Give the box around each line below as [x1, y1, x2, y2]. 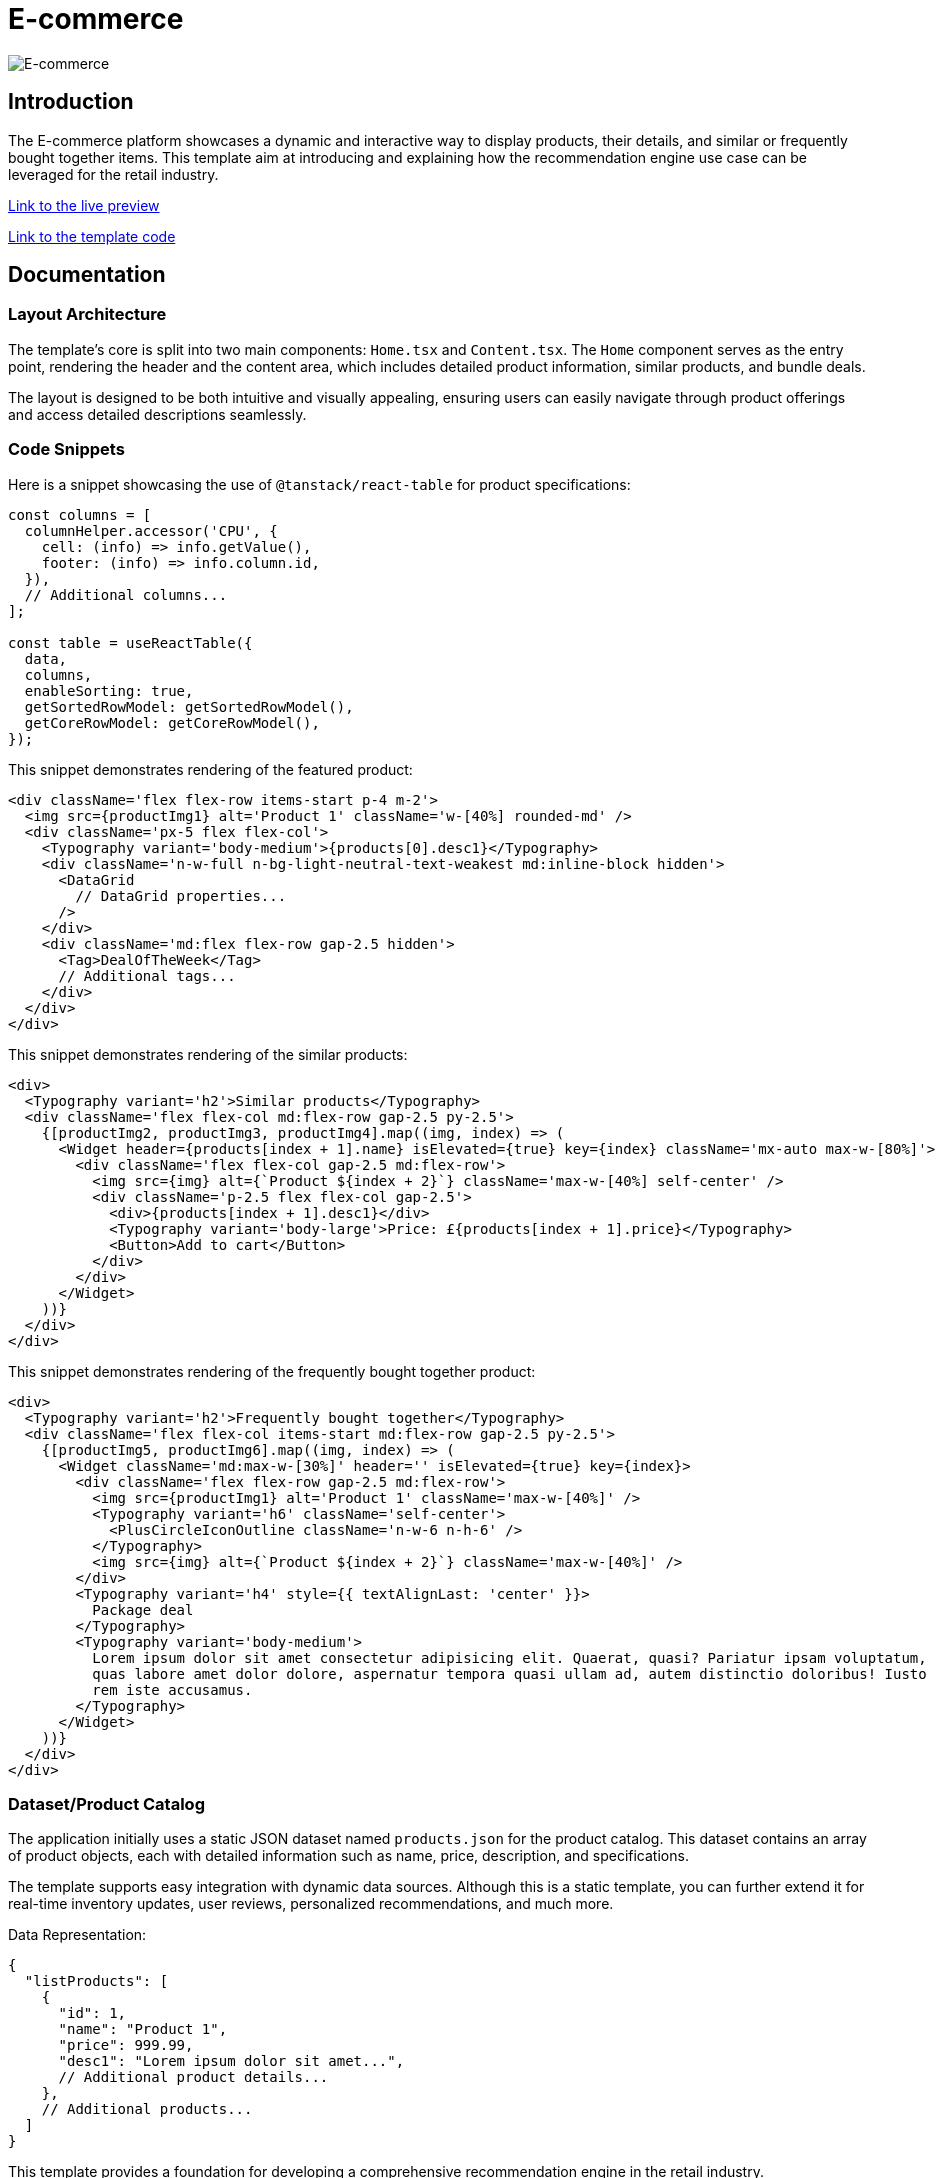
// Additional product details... [58, 2069, 329, 2086]
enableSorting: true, [24, 682, 194, 699]
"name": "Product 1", [58, 2021, 228, 2038]
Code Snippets [8, 439, 125, 460]
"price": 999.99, [58, 2037, 194, 2054]
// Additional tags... [58, 967, 236, 984]
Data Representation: [8, 1926, 147, 1944]
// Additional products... [41, 2101, 253, 2118]
